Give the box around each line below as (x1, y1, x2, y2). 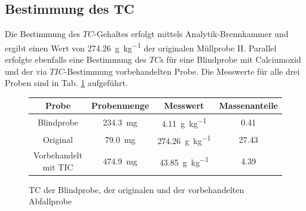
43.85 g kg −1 (159, 154, 209, 168)
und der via (5, 65, 47, 77)
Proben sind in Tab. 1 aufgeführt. (5, 77, 128, 89)
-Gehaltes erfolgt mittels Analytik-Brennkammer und (94, 27, 289, 40)
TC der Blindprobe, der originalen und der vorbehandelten (29, 183, 244, 195)
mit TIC (42, 160, 74, 173)
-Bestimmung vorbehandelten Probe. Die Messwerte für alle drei (64, 65, 300, 77)
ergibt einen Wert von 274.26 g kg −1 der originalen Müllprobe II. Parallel (5, 39, 277, 54)
